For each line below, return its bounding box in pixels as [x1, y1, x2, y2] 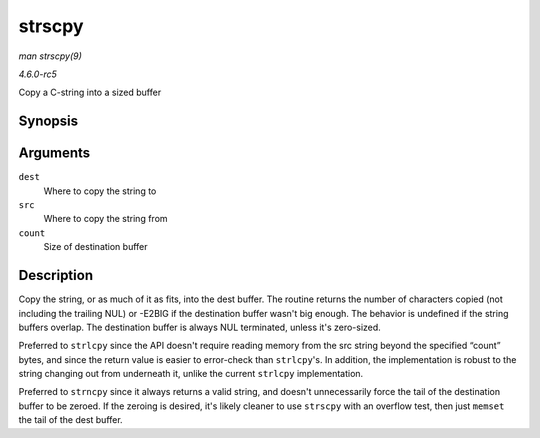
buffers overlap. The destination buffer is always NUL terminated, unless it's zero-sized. [18, 321, 382, 333]
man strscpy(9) [18, 50, 82, 62]
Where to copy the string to [43, 185, 157, 197]
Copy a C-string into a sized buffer [18, 86, 162, 99]
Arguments [18, 145, 91, 162]
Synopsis [18, 113, 79, 130]
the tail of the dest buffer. [18, 414, 124, 426]
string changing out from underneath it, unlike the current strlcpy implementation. [18, 368, 364, 380]
